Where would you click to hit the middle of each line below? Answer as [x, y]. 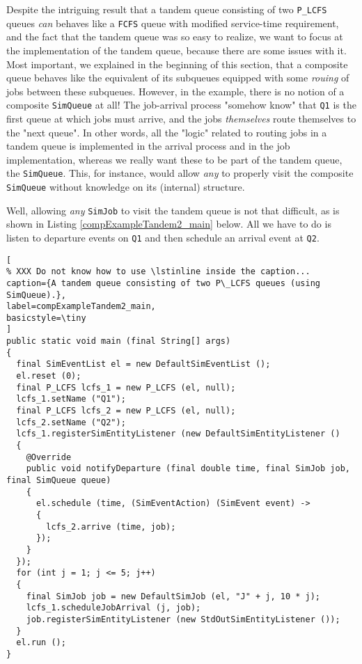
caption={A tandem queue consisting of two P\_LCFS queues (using [164, 283]
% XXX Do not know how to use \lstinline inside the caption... [158, 272]
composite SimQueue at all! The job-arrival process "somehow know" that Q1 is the [181, 105]
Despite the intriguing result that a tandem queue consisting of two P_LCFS [167, 9]
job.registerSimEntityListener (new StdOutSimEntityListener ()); [183, 619]
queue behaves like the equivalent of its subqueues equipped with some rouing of [178, 78]
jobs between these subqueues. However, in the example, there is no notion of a [175, 91]
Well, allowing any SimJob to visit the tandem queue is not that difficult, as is [173, 210]
